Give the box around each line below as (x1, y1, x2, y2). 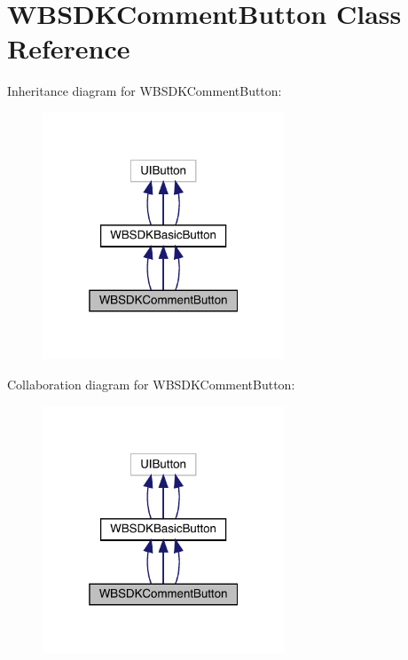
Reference (7, 30, 130, 67)
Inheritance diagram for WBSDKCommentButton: (7, 82, 282, 100)
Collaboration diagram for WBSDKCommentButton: (7, 374, 295, 393)
